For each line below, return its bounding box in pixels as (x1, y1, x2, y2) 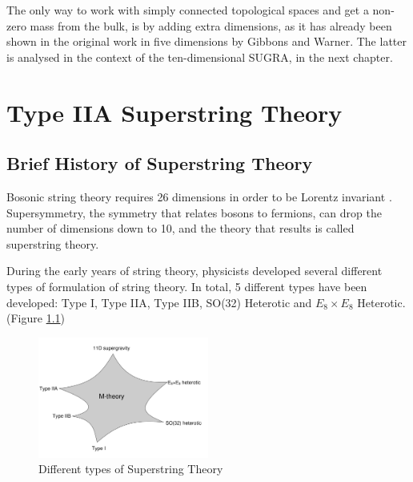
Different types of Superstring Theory (38, 460, 223, 477)
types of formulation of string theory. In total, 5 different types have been (6, 277, 367, 294)
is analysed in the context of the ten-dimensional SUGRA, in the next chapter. (6, 48, 393, 65)
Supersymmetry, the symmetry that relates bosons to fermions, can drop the (6, 204, 382, 221)
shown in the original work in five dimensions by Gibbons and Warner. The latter (6, 33, 407, 50)
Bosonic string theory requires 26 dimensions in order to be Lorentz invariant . (6, 188, 392, 205)
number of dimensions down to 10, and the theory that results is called (6, 220, 355, 237)
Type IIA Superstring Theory (6, 95, 343, 128)
